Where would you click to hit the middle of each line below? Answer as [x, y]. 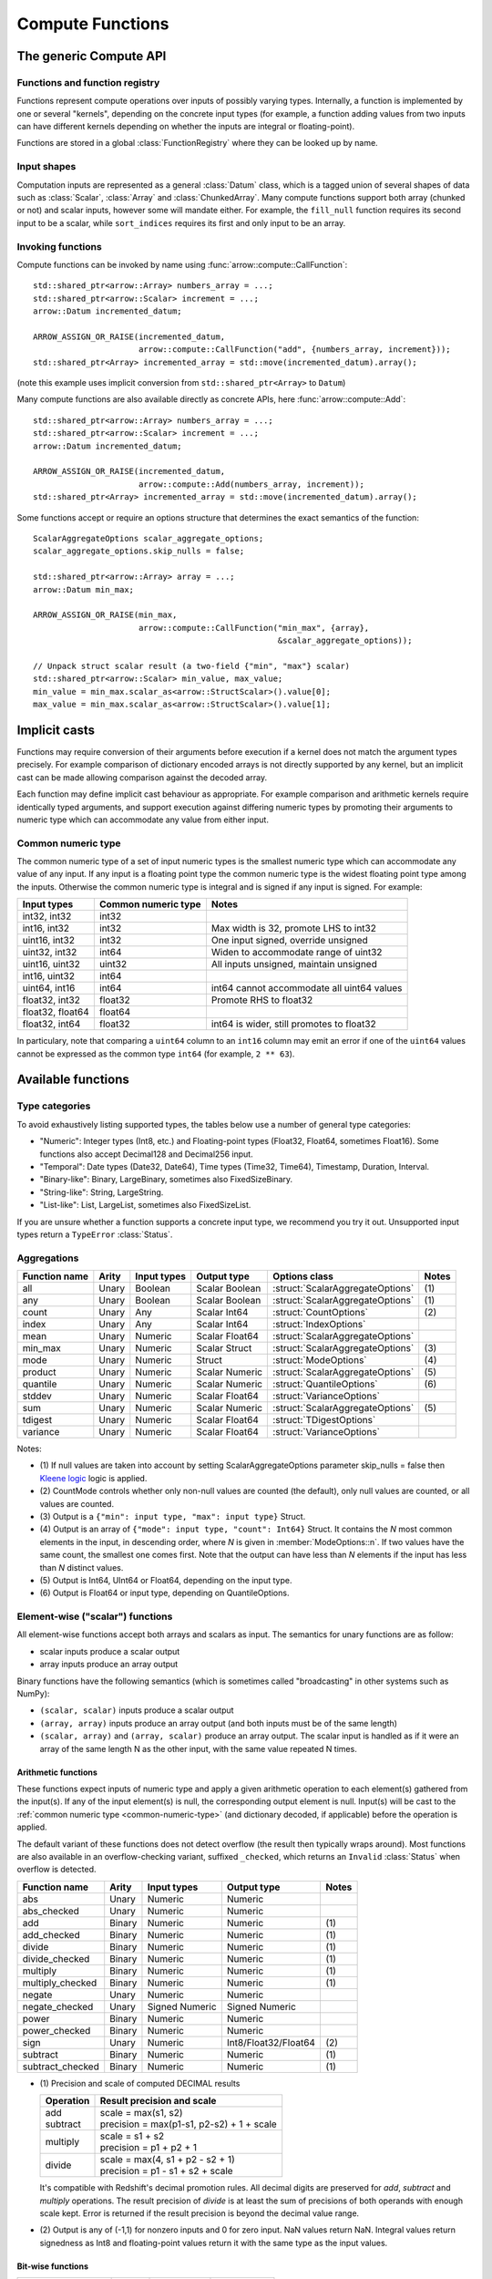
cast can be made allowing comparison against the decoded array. [142, 777]
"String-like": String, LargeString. [102, 1192]
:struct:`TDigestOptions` [324, 1420]
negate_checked [58, 2006]
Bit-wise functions [52, 2266]
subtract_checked [61, 2067]
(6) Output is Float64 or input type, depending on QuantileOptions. [164, 1593]
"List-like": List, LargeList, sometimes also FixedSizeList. [145, 1205]
